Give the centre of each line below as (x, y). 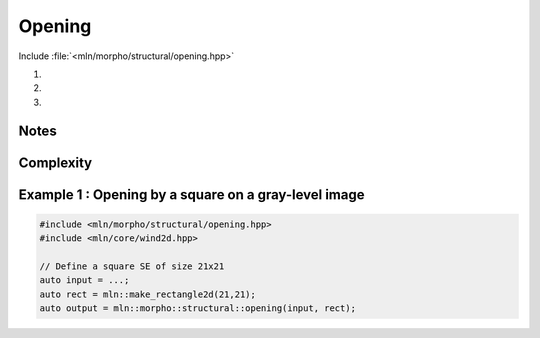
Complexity (55, 162)
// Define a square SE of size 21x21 (132, 266)
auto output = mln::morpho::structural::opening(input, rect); (198, 308)
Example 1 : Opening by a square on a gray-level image (191, 194)
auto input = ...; (84, 280)
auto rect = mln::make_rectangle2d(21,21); (148, 294)
